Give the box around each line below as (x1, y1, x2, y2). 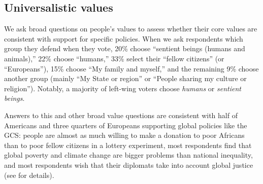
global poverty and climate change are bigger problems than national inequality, (4, 150, 253, 160)
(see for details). (4, 169, 54, 180)
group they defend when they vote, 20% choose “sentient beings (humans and (4, 43, 245, 54)
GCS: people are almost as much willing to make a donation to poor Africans (4, 130, 245, 140)
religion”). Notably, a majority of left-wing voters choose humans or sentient (4, 83, 241, 93)
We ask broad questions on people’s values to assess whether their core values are (4, 23, 257, 34)
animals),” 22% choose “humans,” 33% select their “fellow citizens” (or (4, 53, 224, 63)
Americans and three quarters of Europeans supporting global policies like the (4, 120, 247, 130)
